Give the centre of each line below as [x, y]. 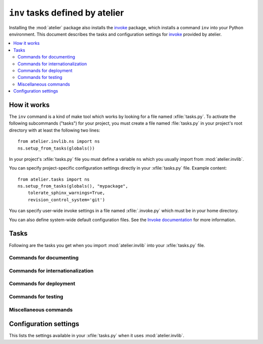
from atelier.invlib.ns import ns [59, 142]
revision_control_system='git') [66, 200]
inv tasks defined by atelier [66, 13]
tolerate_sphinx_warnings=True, [66, 193]
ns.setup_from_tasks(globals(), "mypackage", [73, 186]
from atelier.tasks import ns [54, 179]
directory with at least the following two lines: [55, 130]
